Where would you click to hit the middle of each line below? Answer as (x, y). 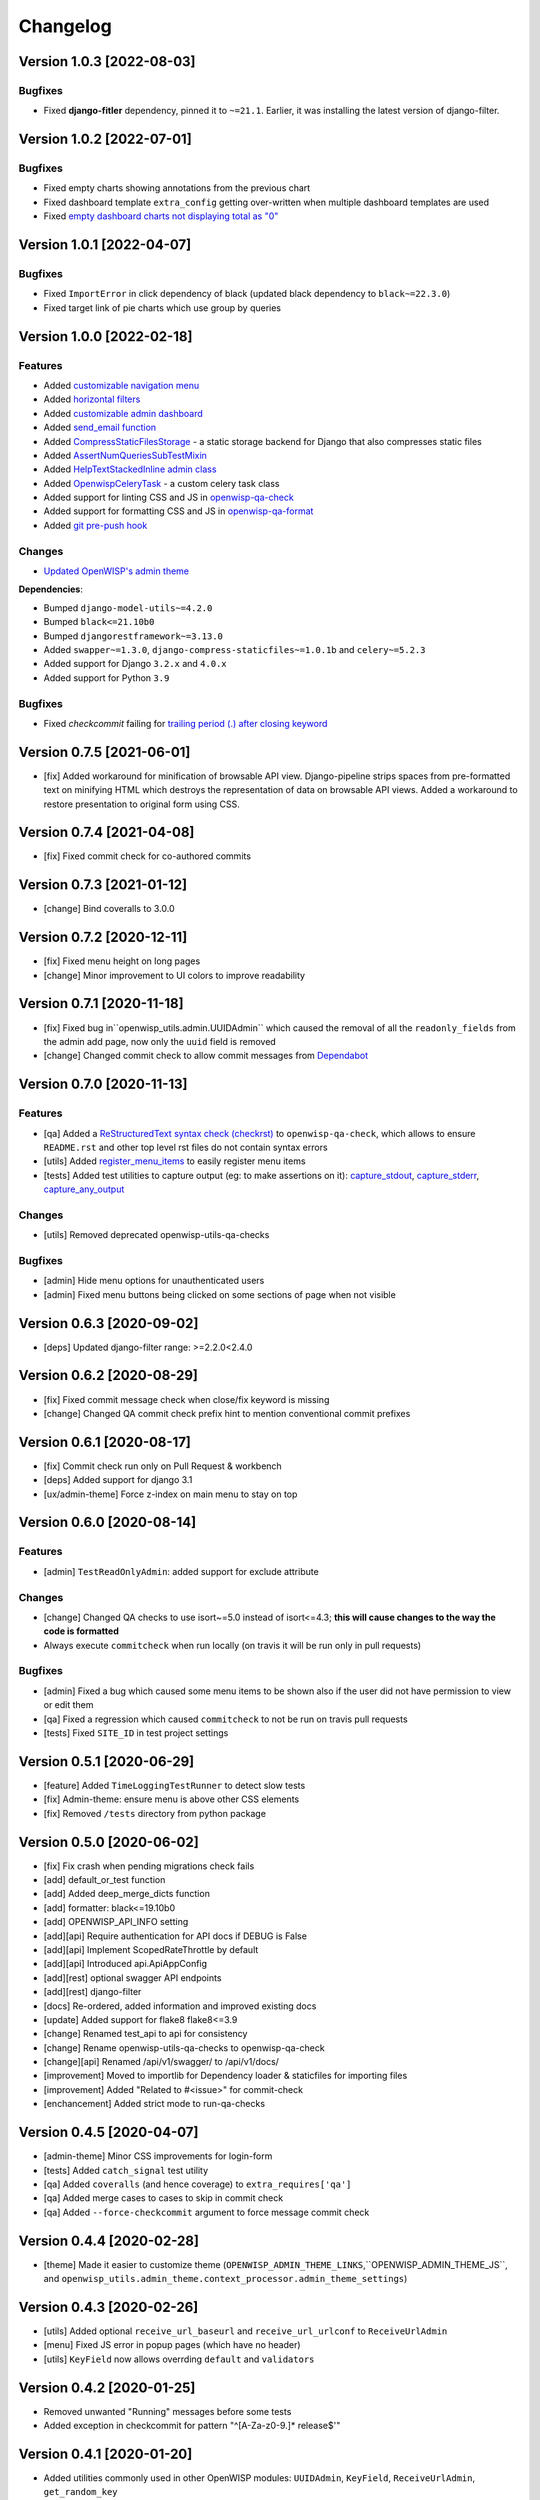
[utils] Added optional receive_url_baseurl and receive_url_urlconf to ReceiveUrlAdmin (245, 2331)
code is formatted (81, 1631)
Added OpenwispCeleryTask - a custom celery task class (161, 483)
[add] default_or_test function (104, 1880)
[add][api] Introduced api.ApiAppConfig (125, 1964)
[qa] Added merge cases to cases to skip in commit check (163, 2198)
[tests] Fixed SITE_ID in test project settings (136, 1733)
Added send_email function (100, 427)
